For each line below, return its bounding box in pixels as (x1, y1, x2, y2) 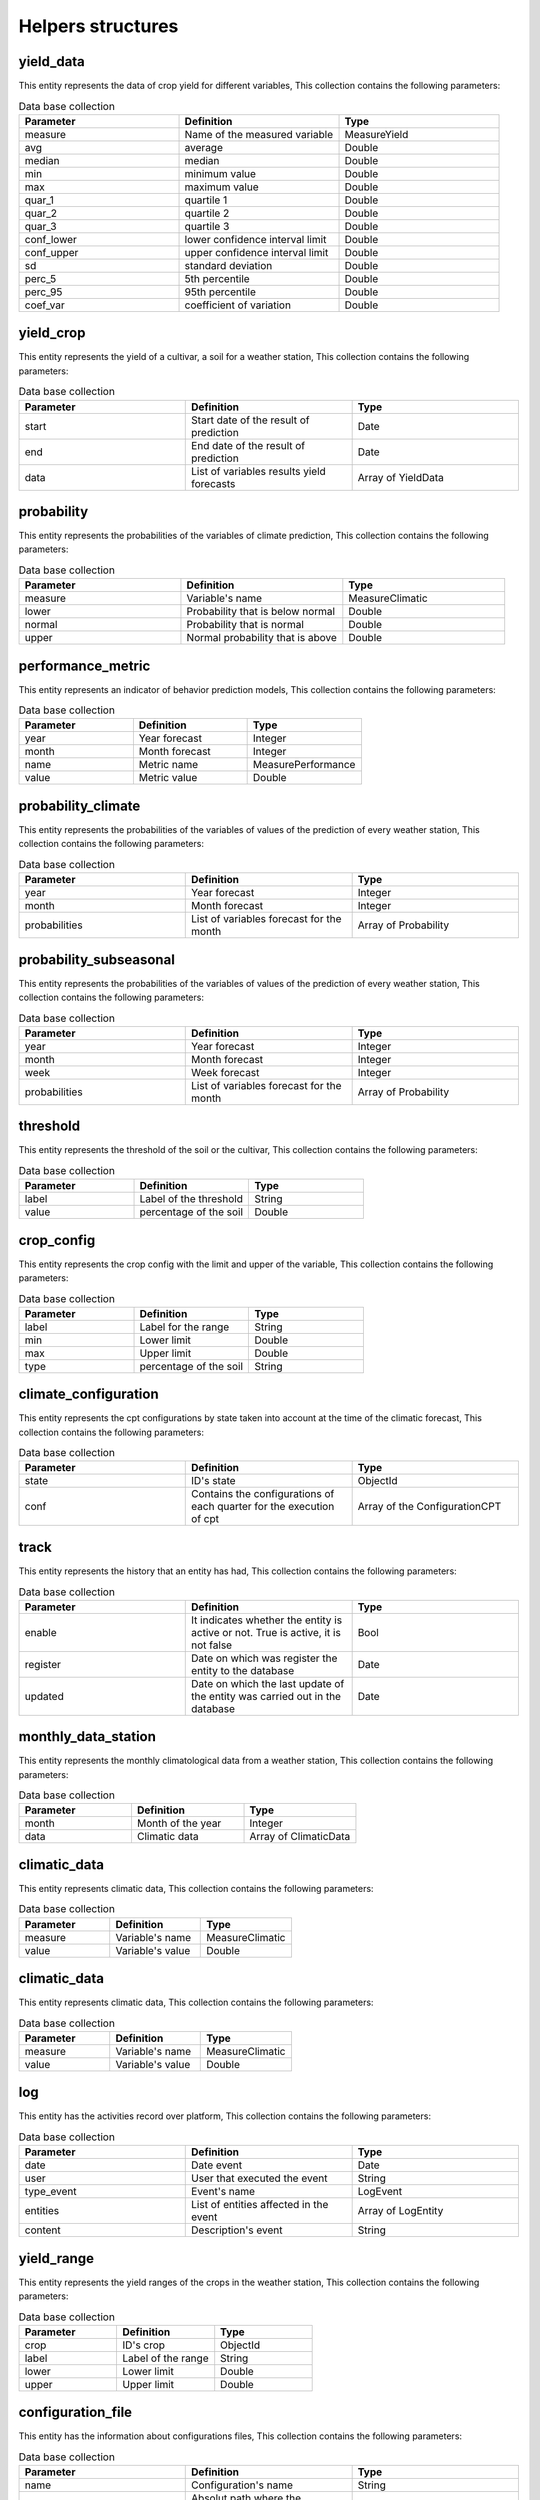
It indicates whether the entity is (191, 1613, 343, 1627)
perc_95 (24, 285, 63, 299)
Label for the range (139, 1320, 230, 1334)
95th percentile (184, 285, 257, 299)
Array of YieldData (357, 470, 445, 484)
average (184, 140, 224, 154)
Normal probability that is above (186, 631, 337, 645)
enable (24, 1625, 57, 1639)
